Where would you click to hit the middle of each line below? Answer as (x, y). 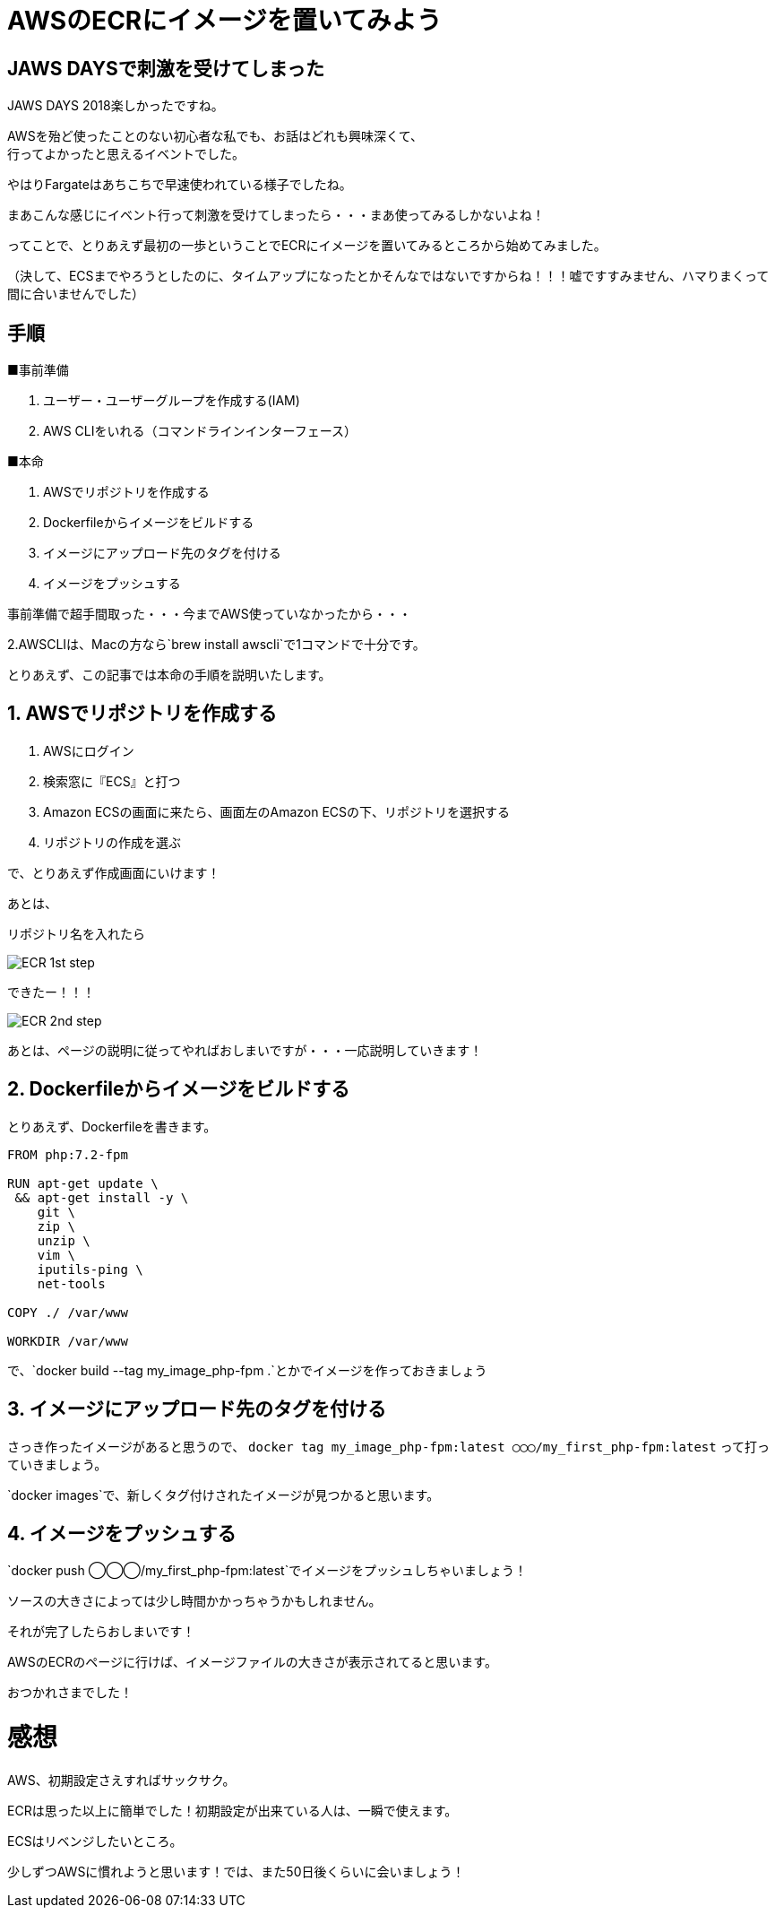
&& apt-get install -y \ (102, 1197)
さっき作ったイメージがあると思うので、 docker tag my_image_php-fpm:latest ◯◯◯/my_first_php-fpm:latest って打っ (388, 1446)
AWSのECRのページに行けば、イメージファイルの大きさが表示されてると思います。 (252, 1662)
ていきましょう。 (57, 1464)
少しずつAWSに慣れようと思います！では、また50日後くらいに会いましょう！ (236, 1871)
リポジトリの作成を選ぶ (112, 842)
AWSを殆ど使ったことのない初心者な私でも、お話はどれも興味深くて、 (215, 136)
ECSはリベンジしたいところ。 (95, 1841)
